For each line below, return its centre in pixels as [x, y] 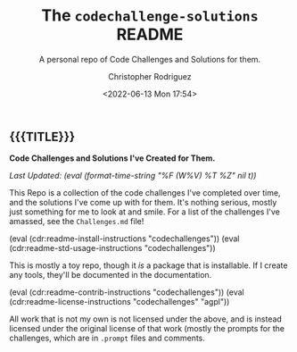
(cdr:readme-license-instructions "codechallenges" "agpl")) [120, 302]
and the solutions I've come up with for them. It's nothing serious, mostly [143, 203]
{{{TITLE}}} [42, 136]
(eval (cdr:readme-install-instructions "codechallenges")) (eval [124, 239]
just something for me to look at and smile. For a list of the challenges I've [145, 212]
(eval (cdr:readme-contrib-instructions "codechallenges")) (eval [127, 292]
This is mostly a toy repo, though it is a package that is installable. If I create [148, 265]
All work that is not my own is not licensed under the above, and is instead [146, 319]
